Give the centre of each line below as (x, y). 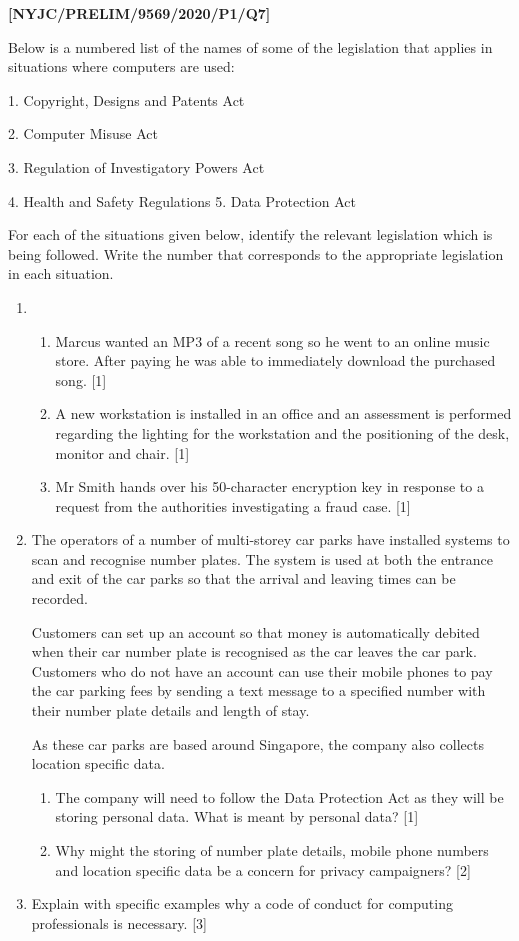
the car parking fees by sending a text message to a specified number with (258, 690)
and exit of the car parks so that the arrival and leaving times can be (243, 578)
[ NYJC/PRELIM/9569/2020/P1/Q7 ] (139, 13)
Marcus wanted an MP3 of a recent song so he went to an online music (272, 340)
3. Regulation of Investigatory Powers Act (136, 166)
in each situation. (61, 273)
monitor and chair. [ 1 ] (122, 452)
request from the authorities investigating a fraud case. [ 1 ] (233, 505)
